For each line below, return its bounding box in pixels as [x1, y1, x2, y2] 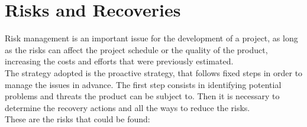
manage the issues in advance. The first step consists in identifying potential [5, 78, 282, 90]
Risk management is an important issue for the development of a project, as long [5, 32, 298, 44]
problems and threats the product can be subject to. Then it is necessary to [5, 90, 280, 102]
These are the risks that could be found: [5, 113, 150, 125]
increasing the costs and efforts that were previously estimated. [5, 55, 234, 67]
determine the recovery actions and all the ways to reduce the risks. [5, 101, 250, 113]
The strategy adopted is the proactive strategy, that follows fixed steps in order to [5, 66, 303, 79]
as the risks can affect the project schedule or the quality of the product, [5, 43, 268, 56]
